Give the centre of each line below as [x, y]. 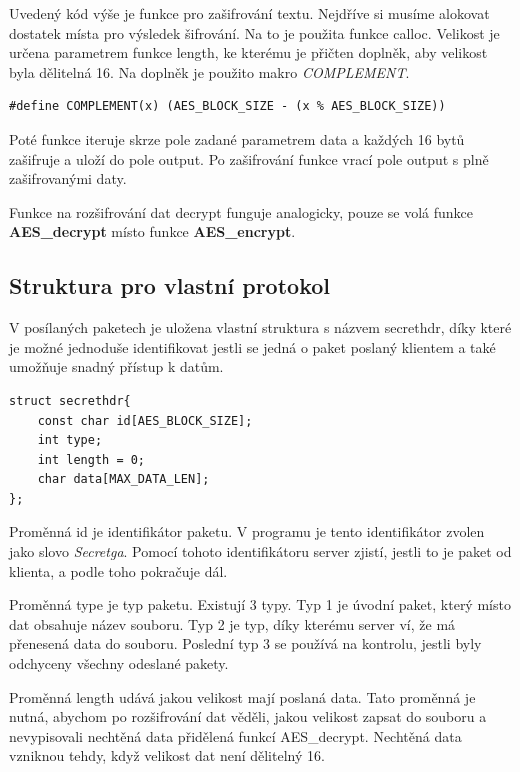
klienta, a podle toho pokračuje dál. [118, 570]
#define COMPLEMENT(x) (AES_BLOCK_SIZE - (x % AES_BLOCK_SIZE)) [227, 106]
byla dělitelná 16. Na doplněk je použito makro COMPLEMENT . [209, 71]
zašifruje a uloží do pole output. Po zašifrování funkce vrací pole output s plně [249, 158]
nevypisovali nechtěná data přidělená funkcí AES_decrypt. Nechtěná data [235, 735]
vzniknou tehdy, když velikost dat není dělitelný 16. [167, 755]
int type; [70, 440]
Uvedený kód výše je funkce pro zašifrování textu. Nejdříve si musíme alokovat [249, 13]
